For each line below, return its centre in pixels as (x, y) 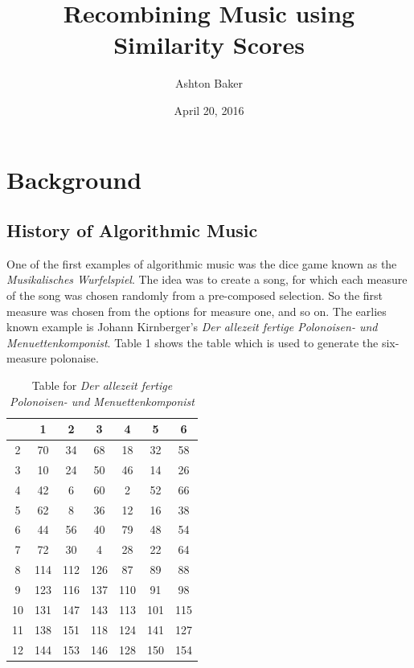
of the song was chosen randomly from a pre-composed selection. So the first (195, 295)
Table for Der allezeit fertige (102, 385)
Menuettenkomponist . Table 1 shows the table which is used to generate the (193, 342)
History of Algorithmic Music (132, 230)
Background (74, 179)
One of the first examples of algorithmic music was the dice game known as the (202, 263)
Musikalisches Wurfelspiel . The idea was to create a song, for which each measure (207, 279)
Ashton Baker (209, 83)
